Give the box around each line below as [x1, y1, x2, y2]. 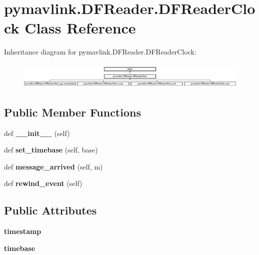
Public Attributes [4, 202, 97, 218]
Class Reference [24, 17, 136, 38]
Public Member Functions [4, 104, 141, 119]
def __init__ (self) [4, 127, 70, 138]
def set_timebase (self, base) [4, 144, 98, 155]
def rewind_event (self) [4, 178, 82, 188]
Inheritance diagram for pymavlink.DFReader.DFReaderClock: [4, 46, 196, 57]
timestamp [4, 226, 41, 236]
